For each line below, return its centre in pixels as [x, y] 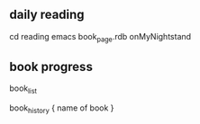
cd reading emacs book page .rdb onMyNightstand [100, 37]
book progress [51, 67]
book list [23, 89]
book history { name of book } [62, 109]
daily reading [47, 15]
